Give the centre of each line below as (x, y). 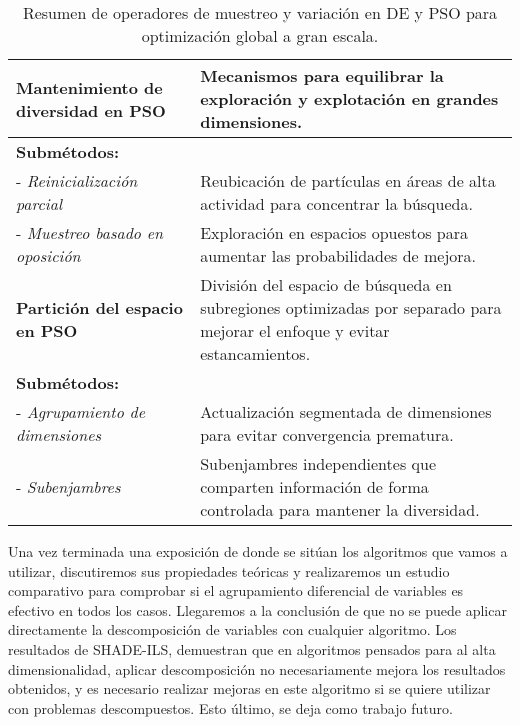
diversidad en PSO (91, 110)
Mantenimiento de (89, 87)
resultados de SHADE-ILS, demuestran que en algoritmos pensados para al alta (252, 648)
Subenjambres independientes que (318, 463)
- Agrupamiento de (81, 411)
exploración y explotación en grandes (349, 98)
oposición (48, 255)
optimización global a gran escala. (260, 35)
